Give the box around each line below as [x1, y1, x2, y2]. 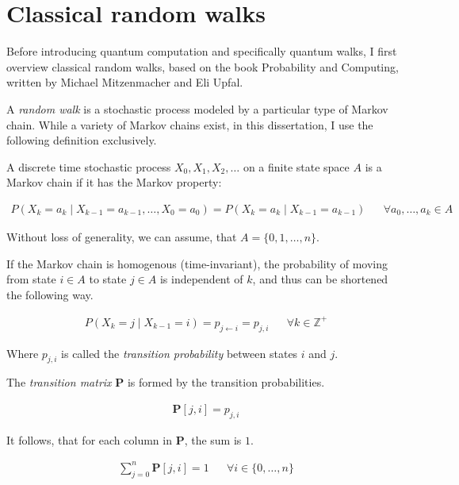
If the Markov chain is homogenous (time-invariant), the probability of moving [6, 255, 388, 271]
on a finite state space [243, 158, 350, 175]
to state [89, 271, 127, 287]
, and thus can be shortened [252, 271, 388, 287]
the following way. [6, 286, 94, 302]
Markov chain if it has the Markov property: [6, 174, 222, 191]
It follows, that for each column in [6, 431, 172, 448]
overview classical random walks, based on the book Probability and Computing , [6, 58, 399, 75]
